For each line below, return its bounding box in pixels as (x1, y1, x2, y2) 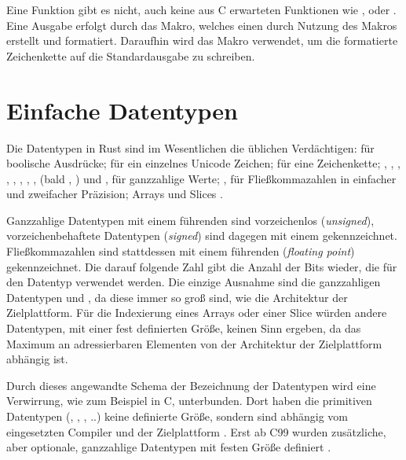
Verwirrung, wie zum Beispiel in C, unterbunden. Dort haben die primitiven (6, 392, 372, 409)
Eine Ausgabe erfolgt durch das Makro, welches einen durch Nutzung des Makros (6, 17, 397, 33)
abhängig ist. (6, 351, 68, 367)
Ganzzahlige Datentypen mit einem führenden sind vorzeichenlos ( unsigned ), (6, 212, 375, 228)
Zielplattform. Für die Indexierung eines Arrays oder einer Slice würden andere (6, 304, 387, 321)
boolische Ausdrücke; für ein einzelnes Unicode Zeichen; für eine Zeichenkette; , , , (6, 155, 401, 171)
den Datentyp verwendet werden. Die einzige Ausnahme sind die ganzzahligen (6, 274, 381, 290)
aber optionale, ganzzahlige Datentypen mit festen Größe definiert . (6, 439, 331, 455)
